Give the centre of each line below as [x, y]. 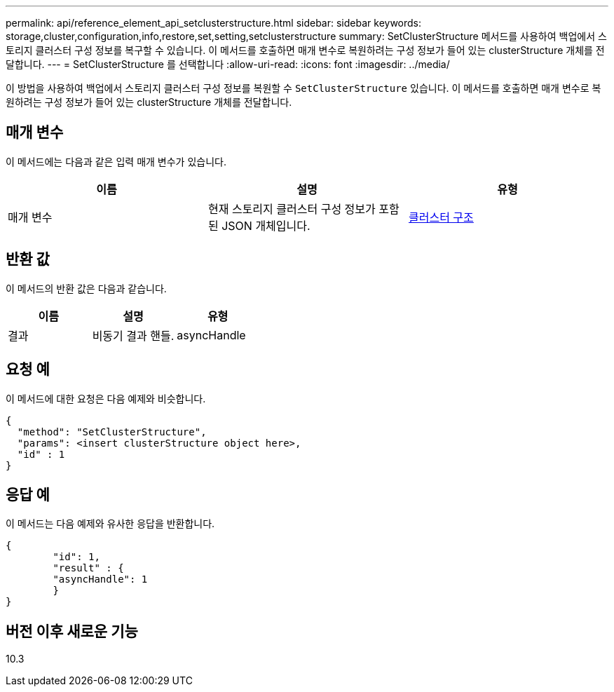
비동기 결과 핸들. [133, 335]
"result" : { [88, 568]
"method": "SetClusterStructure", [112, 432]
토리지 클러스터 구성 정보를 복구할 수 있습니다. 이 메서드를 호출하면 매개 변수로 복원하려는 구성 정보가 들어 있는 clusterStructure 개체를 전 [305, 50]
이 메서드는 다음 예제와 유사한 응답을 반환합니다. [110, 524]
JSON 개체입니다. [266, 225]
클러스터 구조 [441, 217]
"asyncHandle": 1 [100, 579]
